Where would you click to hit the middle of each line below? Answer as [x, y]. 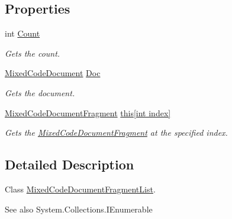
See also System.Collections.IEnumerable [79, 209]
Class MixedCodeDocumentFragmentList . [80, 189]
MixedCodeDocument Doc [53, 73]
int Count [22, 33]
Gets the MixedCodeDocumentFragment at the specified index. [116, 133]
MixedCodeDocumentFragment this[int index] [88, 112]
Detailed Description [70, 164]
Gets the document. [40, 92]
